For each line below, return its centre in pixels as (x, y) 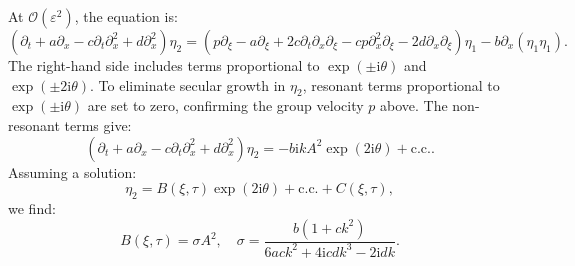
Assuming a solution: (72, 171)
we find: (32, 207)
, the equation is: (126, 16)
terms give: (98, 124)
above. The (413, 105)
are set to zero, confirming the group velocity (225, 105)
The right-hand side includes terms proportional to (164, 65)
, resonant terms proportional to (401, 84)
